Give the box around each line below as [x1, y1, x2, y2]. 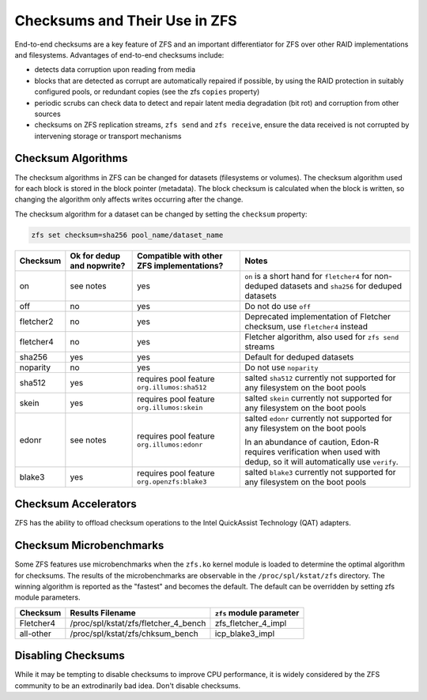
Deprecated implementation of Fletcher [244, 310, 391, 322]
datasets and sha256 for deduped [279, 280, 402, 292]
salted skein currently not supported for [244, 392, 393, 403]
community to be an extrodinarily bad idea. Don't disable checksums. [14, 680, 241, 691]
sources [34, 109, 61, 119]
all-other [19, 628, 51, 639]
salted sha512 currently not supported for [244, 372, 396, 383]
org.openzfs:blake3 [137, 478, 207, 486]
